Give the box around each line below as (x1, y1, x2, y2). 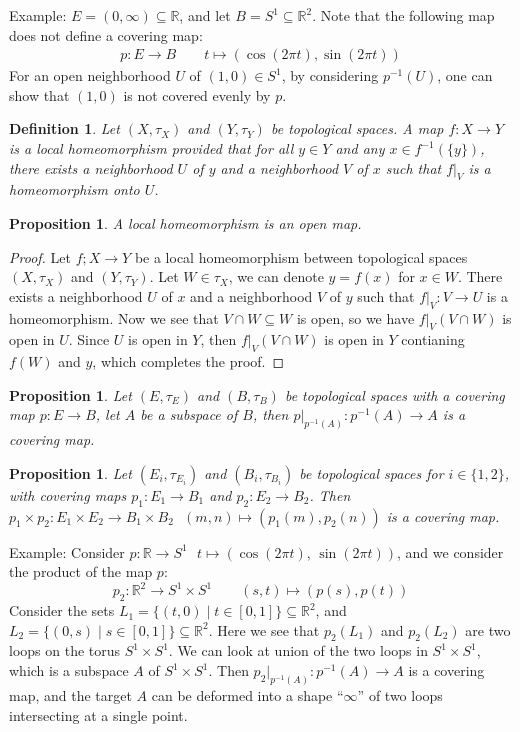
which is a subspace (9, 660, 129, 681)
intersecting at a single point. (9, 704, 188, 725)
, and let (179, 5, 231, 25)
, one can (437, 65, 493, 86)
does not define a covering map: (9, 24, 203, 45)
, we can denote (228, 266, 324, 287)
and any (335, 138, 385, 158)
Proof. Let (9, 246, 71, 267)
